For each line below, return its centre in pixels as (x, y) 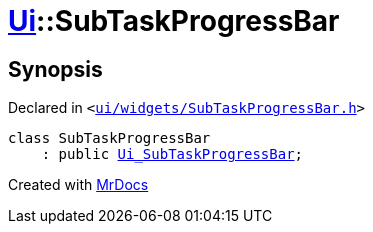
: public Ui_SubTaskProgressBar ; (172, 154)
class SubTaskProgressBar (109, 138)
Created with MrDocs (78, 185)
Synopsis (55, 69)
